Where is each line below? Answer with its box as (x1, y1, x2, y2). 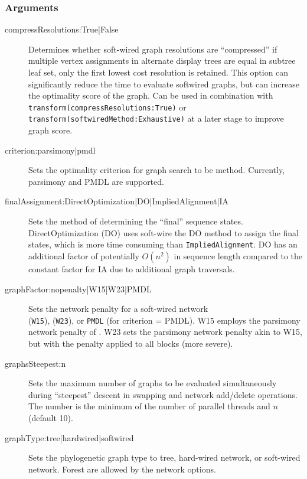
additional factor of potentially (28, 249, 139, 262)
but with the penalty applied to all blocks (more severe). (28, 337, 233, 349)
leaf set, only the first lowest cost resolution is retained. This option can (28, 66, 289, 78)
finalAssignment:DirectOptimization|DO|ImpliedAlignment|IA (5, 195, 229, 207)
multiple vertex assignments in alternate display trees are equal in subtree (28, 54, 296, 67)
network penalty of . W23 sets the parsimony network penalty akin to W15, (28, 325, 302, 338)
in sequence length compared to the (174, 249, 302, 262)
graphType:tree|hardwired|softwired (5, 431, 134, 444)
